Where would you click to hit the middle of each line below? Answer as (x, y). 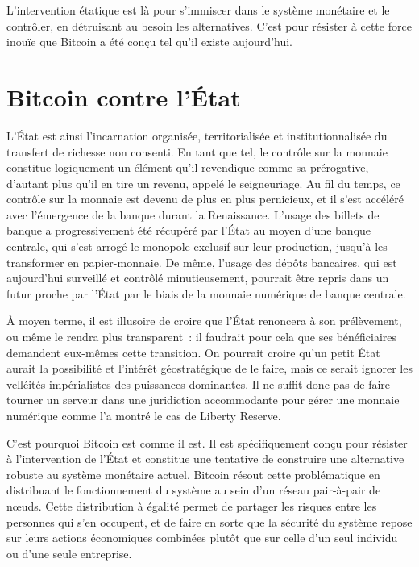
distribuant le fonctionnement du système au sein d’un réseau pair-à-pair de (194, 490)
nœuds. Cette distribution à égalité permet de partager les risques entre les (192, 505)
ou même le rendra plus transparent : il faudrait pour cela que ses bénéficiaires (202, 337)
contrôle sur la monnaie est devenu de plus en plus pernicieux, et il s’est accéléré (205, 199)
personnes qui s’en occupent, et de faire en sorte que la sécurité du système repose (209, 521)
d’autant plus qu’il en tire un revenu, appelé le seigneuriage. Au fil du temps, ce (203, 183)
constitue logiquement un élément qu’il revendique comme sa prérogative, (188, 167)
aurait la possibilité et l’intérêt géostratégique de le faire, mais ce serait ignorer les (209, 368)
